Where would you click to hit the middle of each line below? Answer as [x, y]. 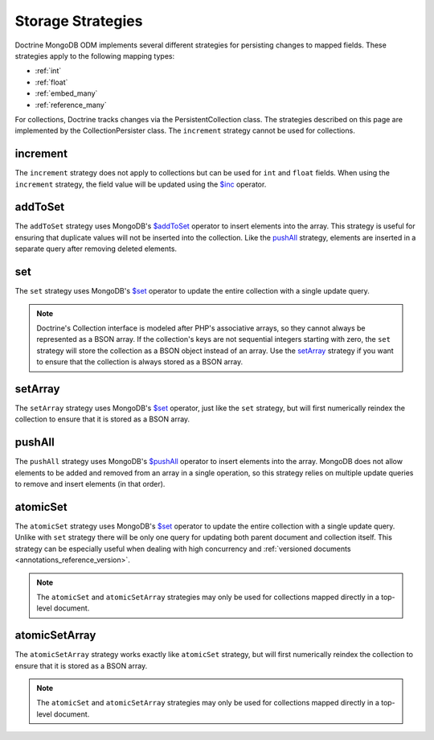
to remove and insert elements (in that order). [90, 484]
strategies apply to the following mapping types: [95, 55]
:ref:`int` [48, 71]
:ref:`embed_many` [66, 93]
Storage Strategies [79, 21]
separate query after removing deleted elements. [96, 249]
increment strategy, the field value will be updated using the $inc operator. [141, 184]
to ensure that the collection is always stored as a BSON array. [140, 362]
